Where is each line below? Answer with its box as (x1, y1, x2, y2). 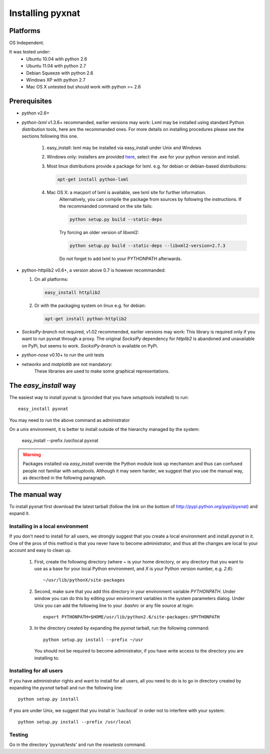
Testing (9, 731, 28, 738)
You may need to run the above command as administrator (9, 417, 130, 423)
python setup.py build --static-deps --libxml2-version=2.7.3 (69, 243, 225, 248)
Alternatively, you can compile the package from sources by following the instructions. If (59, 196, 242, 202)
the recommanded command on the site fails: (59, 203, 152, 209)
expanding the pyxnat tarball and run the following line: (9, 685, 123, 691)
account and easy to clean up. (9, 547, 72, 553)
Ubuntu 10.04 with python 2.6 (26, 55, 87, 62)
